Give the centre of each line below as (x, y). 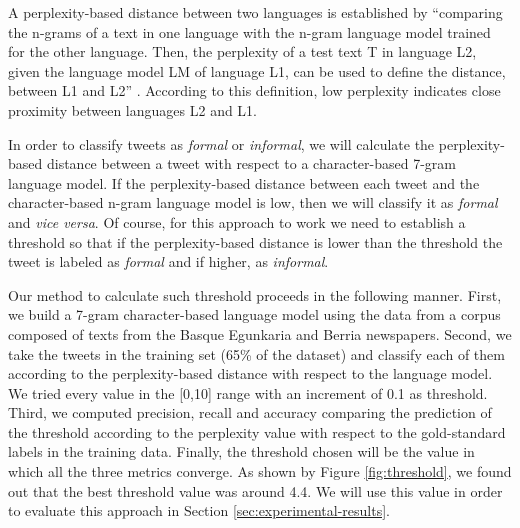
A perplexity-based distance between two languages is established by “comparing (255, 12)
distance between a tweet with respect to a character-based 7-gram (251, 163)
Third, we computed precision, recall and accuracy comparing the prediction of (250, 412)
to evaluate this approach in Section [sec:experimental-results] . (199, 510)
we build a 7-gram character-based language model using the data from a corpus (254, 314)
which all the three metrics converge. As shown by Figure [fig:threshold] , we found (260, 471)
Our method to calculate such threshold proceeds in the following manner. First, (255, 294)
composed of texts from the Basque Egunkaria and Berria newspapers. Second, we (260, 333)
